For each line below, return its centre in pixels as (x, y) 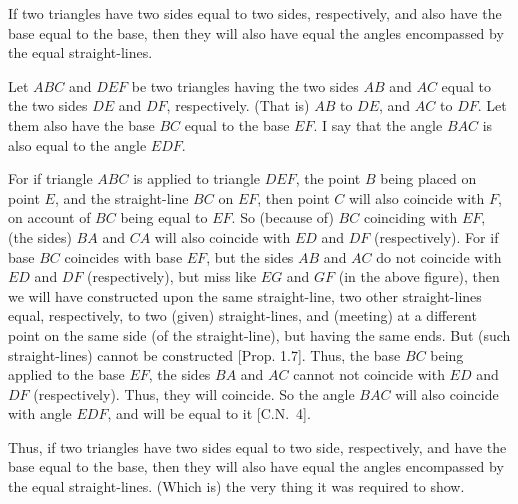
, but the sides (250, 256)
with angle (40, 413)
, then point (293, 197)
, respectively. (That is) (238, 105)
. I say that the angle (378, 124)
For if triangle (50, 178)
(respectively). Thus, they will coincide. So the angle (194, 393)
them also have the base (81, 124)
